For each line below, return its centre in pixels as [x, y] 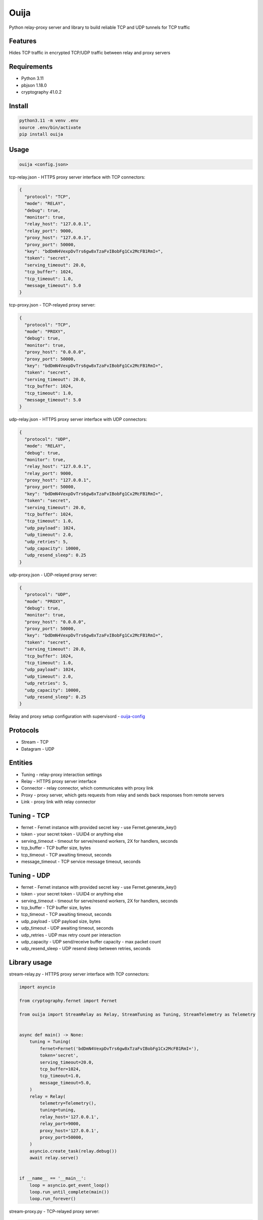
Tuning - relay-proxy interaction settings [62, 774]
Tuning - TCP [29, 816]
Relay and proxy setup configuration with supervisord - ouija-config [77, 716]
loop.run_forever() [53, 1199]
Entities [21, 763]
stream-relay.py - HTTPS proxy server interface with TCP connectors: [79, 974]
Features [23, 41]
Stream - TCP [35, 742]
